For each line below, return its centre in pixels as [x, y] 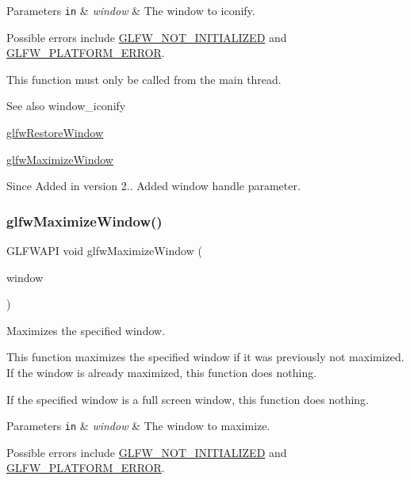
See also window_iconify [66, 106]
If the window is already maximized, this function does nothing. [162, 372]
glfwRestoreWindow [55, 133]
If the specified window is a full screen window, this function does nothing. [188, 399]
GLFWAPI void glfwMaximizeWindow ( [104, 251]
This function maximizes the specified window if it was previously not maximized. [205, 357]
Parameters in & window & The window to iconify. [131, 10]
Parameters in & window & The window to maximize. [138, 426]
